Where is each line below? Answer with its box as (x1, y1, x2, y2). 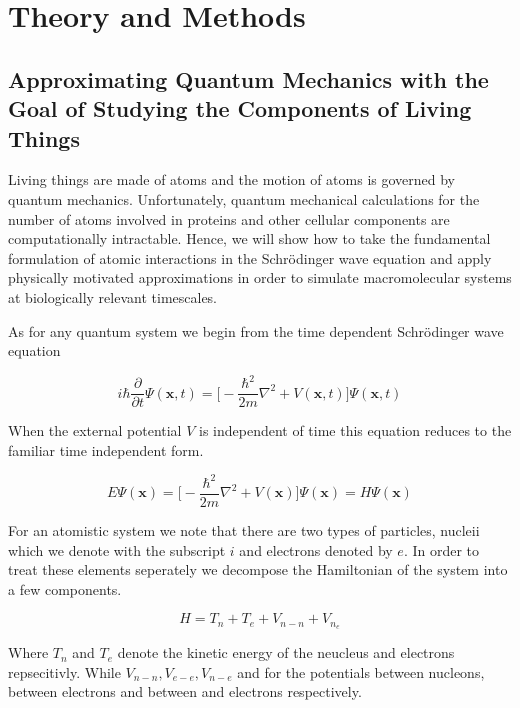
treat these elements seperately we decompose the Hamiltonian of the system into (8, 559, 508, 580)
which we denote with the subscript (8, 539, 226, 560)
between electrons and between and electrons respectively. (8, 681, 362, 702)
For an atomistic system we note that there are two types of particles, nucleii (8, 520, 480, 541)
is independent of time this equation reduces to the (199, 420, 512, 441)
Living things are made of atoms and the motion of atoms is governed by (8, 169, 456, 190)
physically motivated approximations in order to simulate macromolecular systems (8, 267, 512, 288)
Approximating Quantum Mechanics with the (8, 63, 489, 94)
